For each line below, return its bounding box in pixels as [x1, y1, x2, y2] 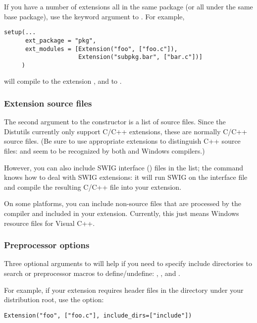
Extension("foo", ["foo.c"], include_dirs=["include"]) [4, 312, 192, 319]
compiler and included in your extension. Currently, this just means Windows [4, 208, 239, 218]
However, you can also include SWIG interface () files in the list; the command [4, 162, 243, 172]
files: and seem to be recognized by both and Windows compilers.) [4, 146, 205, 156]
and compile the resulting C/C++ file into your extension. [4, 181, 182, 192]
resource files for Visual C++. [4, 217, 95, 228]
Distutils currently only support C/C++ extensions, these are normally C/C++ [4, 126, 248, 136]
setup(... [4, 29, 36, 36]
